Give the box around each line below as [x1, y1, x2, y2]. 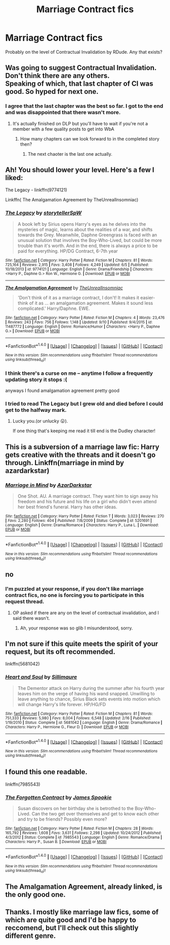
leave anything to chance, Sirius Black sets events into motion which [17, 696, 161, 702]
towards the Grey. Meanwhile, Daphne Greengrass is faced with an [17, 232, 157, 238]
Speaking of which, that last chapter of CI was [5, 80, 153, 88]
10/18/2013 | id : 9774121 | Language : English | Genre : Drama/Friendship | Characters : [5, 266, 153, 272]
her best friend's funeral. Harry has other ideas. [17, 504, 117, 510]
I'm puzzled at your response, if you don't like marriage [5, 585, 144, 592]
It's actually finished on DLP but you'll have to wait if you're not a [12, 120, 148, 126]
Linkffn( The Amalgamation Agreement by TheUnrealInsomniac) [5, 197, 139, 203]
